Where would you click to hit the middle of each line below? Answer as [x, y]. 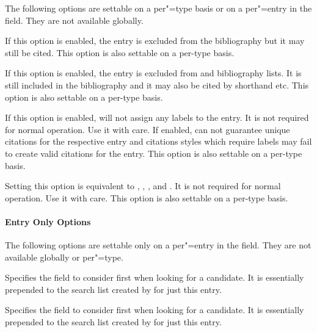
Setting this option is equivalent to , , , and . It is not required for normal [143, 186]
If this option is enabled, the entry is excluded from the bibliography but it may [155, 41]
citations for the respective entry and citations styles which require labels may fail [158, 141]
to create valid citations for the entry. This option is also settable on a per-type [154, 153]
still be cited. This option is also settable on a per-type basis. [120, 52]
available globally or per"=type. [64, 257]
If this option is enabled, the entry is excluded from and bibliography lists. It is [153, 73]
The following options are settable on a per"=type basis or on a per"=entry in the [158, 8]
